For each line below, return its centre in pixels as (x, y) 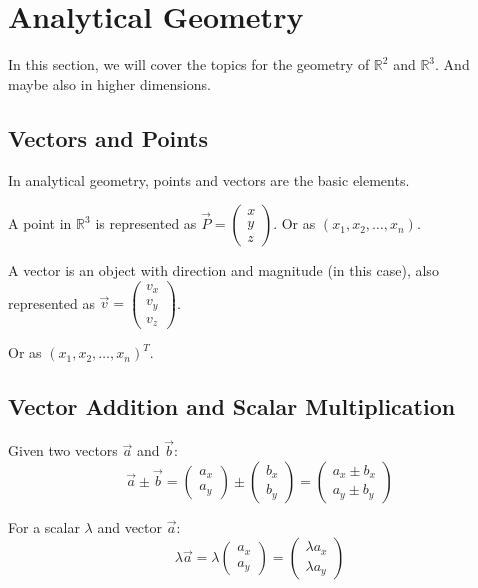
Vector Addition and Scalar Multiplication (232, 406)
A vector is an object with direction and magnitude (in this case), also (223, 270)
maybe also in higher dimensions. (109, 83)
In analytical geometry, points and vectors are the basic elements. (209, 179)
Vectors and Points (108, 137)
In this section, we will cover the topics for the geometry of (189, 64)
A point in (40, 223)
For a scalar (44, 526)
